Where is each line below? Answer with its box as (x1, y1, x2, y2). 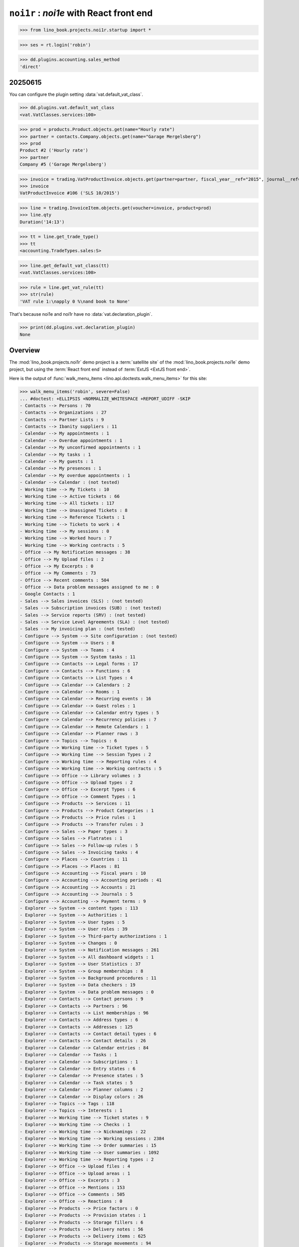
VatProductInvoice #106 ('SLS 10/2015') (19, 190, 120, 196)
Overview (9, 346, 40, 355)
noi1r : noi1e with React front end (9, 7, 153, 18)
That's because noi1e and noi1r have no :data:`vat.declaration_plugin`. (9, 311, 152, 317)
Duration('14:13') (19, 219, 65, 224)
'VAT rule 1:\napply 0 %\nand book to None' (19, 298, 131, 304)
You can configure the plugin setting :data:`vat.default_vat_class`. (9, 91, 144, 97)
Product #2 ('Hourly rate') (19, 148, 88, 153)
